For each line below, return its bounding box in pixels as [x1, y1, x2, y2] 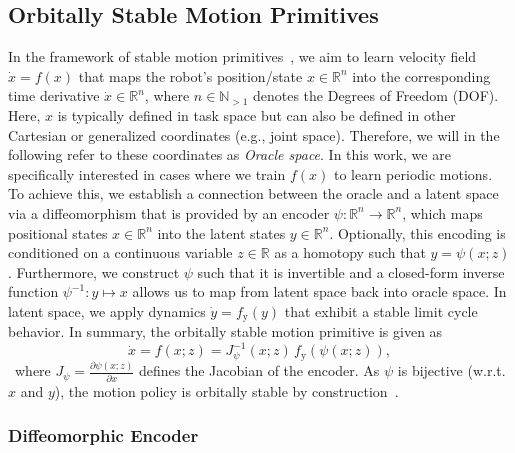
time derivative [8, 85, 100, 106]
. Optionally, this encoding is [329, 222, 506, 243]
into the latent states [157, 222, 286, 243]
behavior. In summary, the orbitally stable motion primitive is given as [8, 321, 443, 342]
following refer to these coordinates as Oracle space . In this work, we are [8, 144, 451, 165]
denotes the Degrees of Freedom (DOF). [252, 85, 499, 106]
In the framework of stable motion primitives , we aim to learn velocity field [8, 46, 477, 67]
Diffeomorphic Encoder [8, 423, 199, 448]
